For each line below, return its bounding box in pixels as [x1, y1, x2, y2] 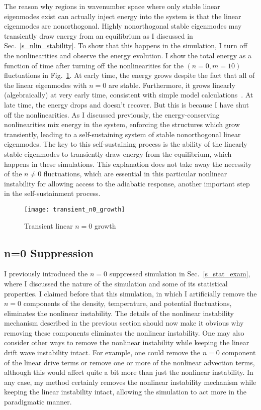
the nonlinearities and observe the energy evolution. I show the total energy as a [4, 50, 251, 60]
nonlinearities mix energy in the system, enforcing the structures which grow [4, 119, 240, 130]
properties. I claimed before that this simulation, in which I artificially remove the [4, 288, 257, 298]
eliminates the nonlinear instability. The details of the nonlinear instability [4, 307, 234, 318]
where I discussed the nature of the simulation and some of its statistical [4, 278, 228, 288]
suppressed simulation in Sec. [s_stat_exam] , [109, 268, 250, 279]
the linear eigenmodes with [4, 79, 87, 90]
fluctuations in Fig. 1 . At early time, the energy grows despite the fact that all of [4, 70, 255, 80]
